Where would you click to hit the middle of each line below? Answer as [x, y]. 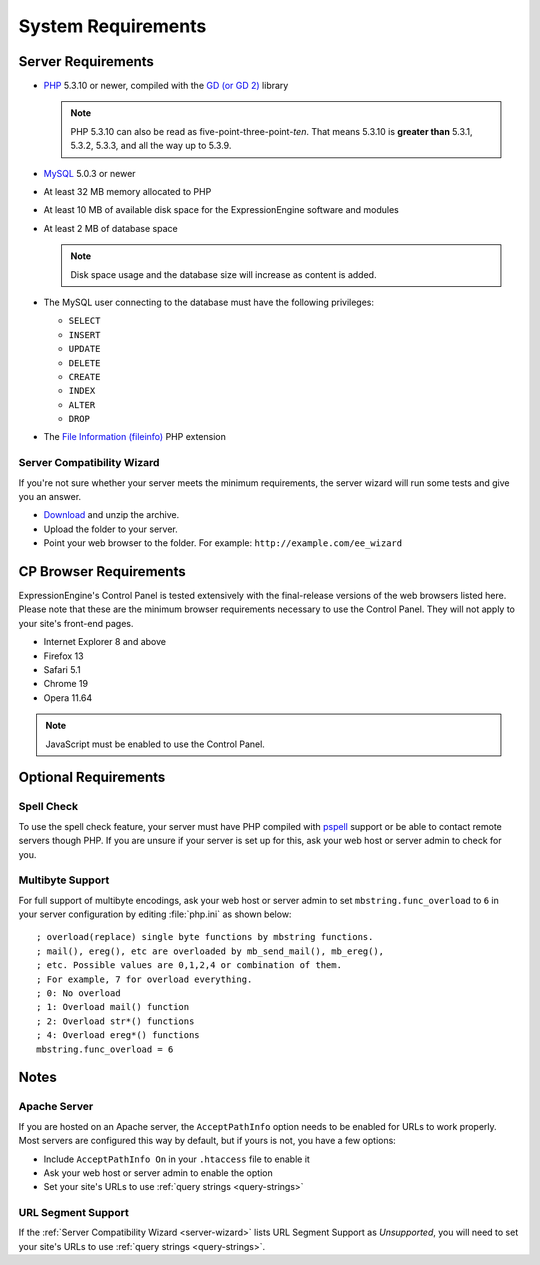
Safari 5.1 [62, 670]
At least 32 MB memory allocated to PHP [127, 192]
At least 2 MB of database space [111, 228]
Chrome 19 [66, 684]
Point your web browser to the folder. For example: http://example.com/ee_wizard [223, 543]
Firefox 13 [63, 656]
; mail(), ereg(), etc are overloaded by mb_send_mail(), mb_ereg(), [210, 951]
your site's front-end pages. [76, 623]
